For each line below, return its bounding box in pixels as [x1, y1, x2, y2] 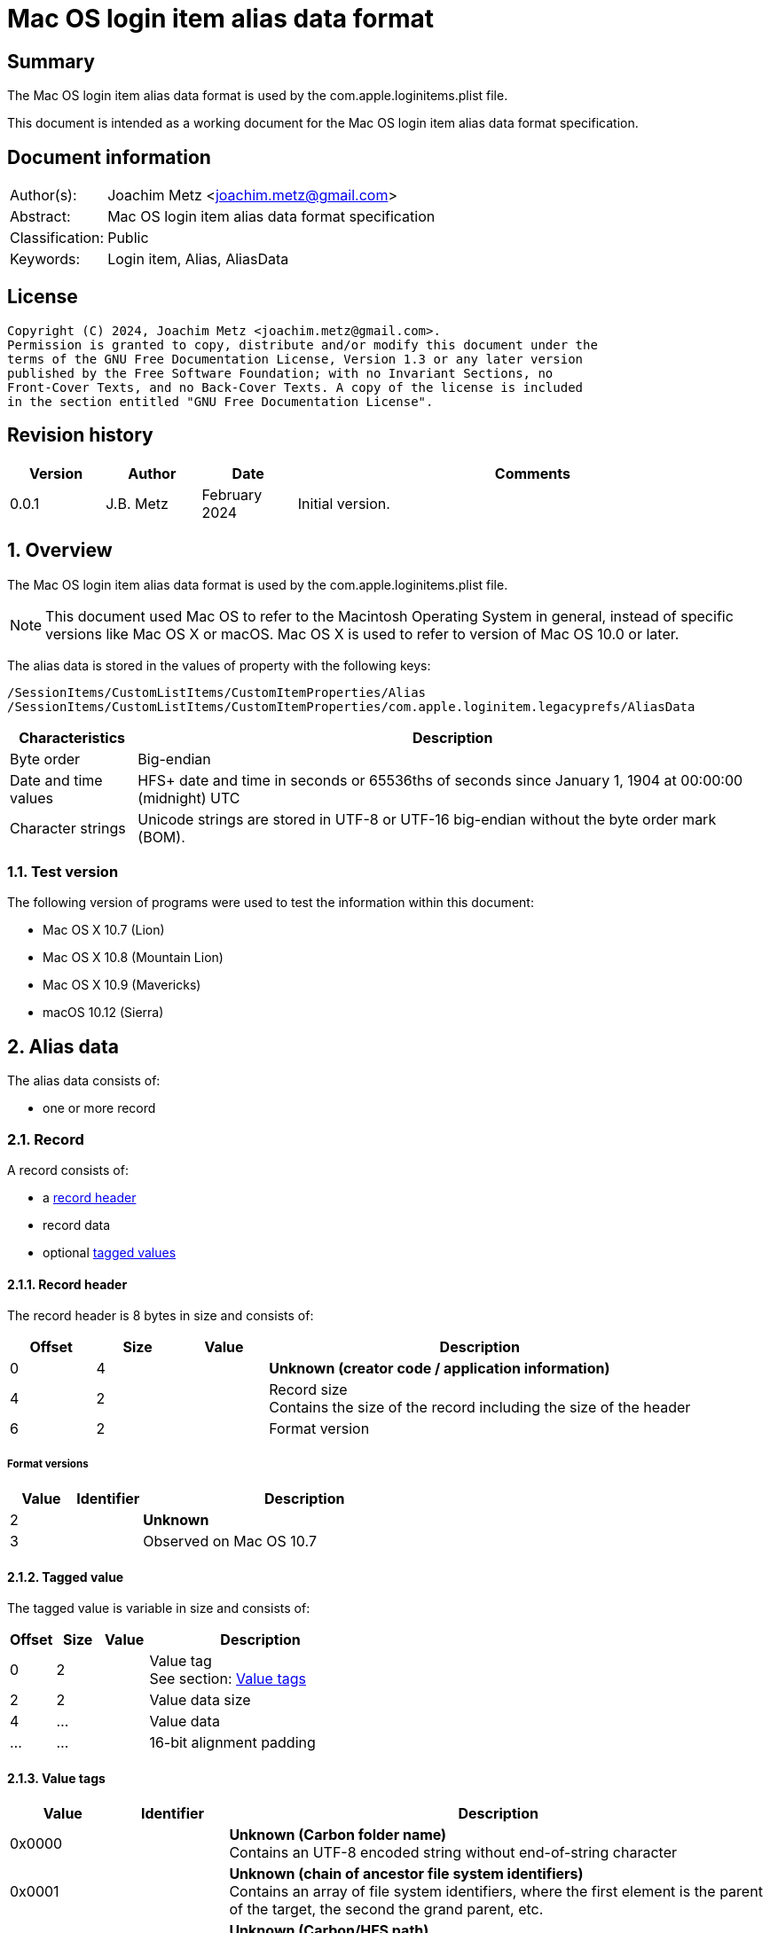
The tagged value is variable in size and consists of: [7, 1600, 310, 1616]
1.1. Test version [7, 862, 119, 880]
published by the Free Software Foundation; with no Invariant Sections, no [7, 365, 554, 380]
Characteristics [19, 728, 126, 747]
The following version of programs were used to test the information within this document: [7, 895, 534, 911]
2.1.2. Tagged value [7, 1569, 124, 1585]
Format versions [7, 1457, 89, 1470]
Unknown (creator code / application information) [269, 1359, 610, 1378]
